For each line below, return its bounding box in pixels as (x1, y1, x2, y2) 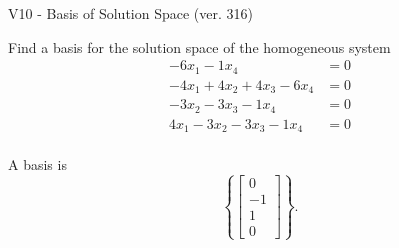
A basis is (8, 154, 67, 175)
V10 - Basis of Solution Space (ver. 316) (8, 3, 253, 23)
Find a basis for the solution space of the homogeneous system (8, 36, 391, 57)
